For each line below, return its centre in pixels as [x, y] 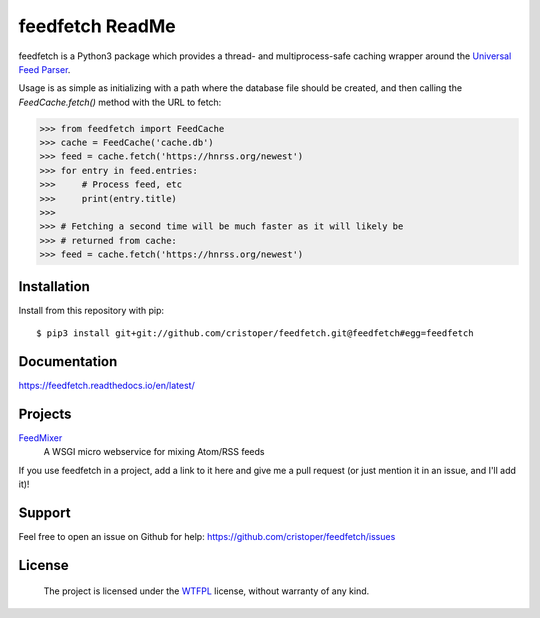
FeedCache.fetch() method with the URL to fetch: [120, 102]
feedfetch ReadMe [97, 26]
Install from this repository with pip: [91, 310]
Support [44, 512]
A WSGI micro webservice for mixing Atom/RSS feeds [154, 452]
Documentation [68, 361]
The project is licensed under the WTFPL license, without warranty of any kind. [206, 591]
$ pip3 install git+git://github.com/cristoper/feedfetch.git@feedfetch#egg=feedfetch [255, 333]
